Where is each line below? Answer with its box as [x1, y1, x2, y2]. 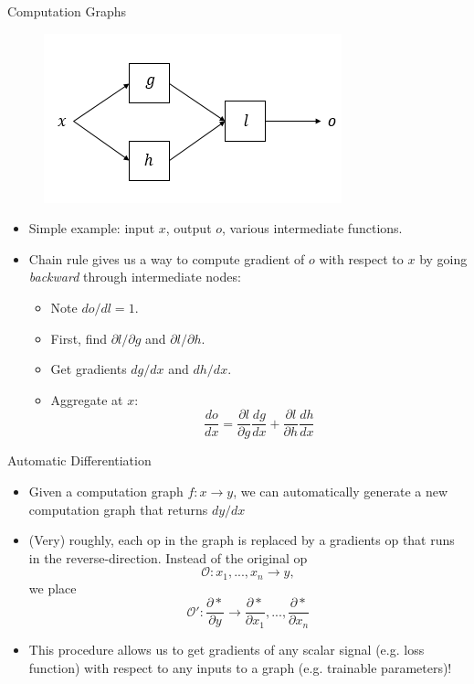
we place [28, 578, 77, 597]
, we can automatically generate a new [233, 482, 448, 500]
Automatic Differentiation [7, 451, 152, 470]
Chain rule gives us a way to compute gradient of [28, 249, 305, 268]
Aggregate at [50, 390, 123, 409]
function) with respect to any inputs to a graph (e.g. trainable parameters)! [28, 657, 452, 677]
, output [165, 219, 212, 238]
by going [419, 249, 468, 268]
